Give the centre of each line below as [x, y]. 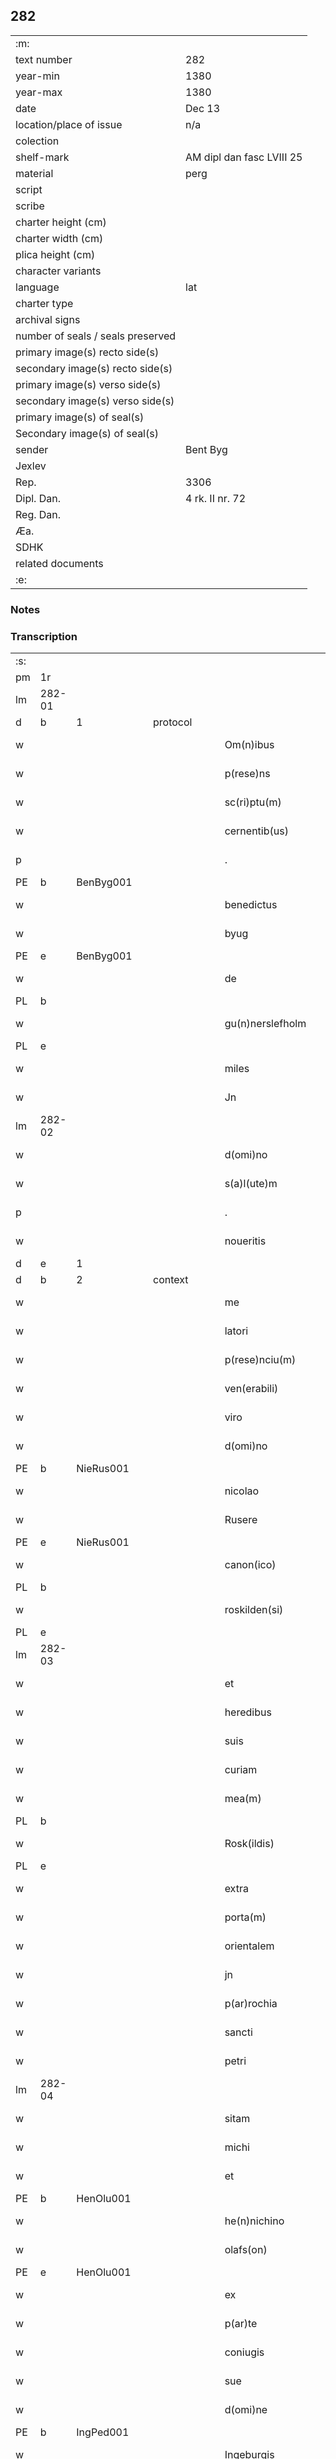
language [37, 287]
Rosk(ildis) [249, 1844]
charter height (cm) [61, 222]
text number [44, 59]
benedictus [251, 905]
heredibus [248, 1712]
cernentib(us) [256, 831]
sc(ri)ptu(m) [253, 802]
